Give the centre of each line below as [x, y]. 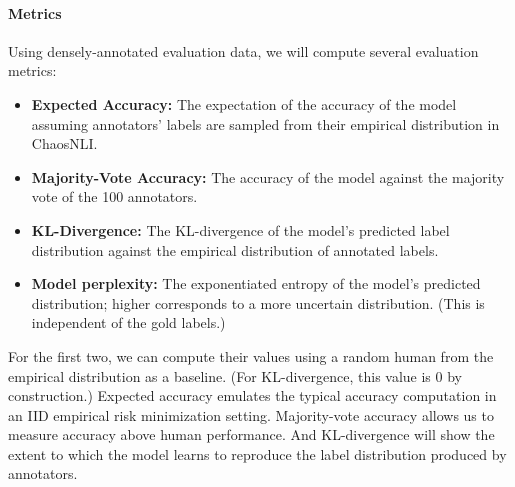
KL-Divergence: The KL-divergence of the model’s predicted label [240, 229]
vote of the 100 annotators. [114, 196]
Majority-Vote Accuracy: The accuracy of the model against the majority [268, 176]
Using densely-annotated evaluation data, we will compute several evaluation [243, 50]
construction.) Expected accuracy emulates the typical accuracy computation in [252, 395]
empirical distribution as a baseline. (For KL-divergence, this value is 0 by [235, 375]
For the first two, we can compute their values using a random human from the [251, 355]
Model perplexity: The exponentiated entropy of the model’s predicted [256, 283]
